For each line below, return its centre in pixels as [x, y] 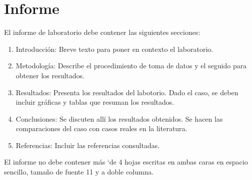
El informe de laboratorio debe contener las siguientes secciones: [102, 32]
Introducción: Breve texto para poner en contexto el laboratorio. [114, 49]
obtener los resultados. [50, 75]
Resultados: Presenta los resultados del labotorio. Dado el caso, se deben [127, 92]
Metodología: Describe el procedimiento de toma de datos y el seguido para [131, 66]
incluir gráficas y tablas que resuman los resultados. [95, 102]
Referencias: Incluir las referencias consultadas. [88, 145]
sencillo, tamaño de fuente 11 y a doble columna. [79, 172]
